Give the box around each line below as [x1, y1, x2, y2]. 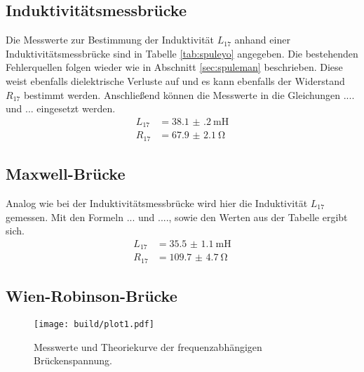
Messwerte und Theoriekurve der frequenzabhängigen [34, 339, 262, 354]
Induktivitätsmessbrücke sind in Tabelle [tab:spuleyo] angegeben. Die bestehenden [6, 46, 358, 60]
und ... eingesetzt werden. [6, 101, 116, 116]
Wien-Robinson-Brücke [6, 285, 177, 307]
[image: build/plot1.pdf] [34, 319, 154, 329]
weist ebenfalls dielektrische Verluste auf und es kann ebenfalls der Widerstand [6, 73, 345, 88]
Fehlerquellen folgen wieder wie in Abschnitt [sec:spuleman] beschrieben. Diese [6, 60, 343, 74]
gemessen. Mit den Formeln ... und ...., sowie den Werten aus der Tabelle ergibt [6, 209, 348, 224]
